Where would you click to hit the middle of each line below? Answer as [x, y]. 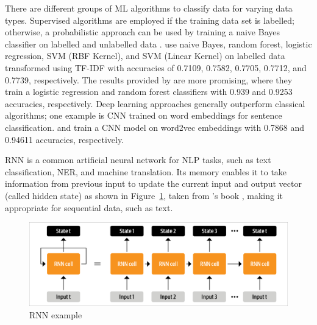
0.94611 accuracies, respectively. [65, 139]
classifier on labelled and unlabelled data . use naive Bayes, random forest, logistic [158, 44]
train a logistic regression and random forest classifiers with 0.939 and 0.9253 [149, 92]
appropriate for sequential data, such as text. [89, 207]
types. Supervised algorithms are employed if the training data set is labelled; [150, 20]
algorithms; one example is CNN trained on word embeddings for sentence [144, 115]
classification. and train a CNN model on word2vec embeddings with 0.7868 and [155, 127]
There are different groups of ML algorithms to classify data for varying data [149, 8]
